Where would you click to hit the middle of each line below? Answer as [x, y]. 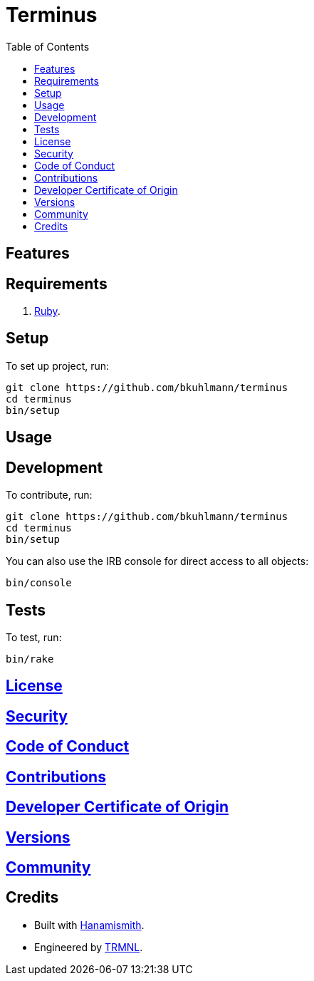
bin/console [39, 583]
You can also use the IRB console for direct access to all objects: [157, 561]
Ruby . [47, 311]
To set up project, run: [58, 365]
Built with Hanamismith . [89, 925]
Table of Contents [48, 46]
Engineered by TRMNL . [89, 947]
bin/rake [30, 659]
